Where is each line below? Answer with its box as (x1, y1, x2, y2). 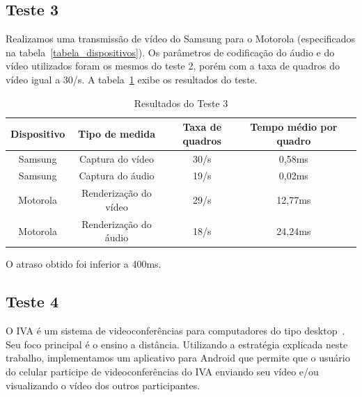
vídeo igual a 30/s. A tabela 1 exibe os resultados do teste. (6, 72, 258, 86)
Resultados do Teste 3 (134, 95, 228, 110)
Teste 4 (6, 291, 58, 312)
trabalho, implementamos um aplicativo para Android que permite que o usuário (6, 350, 350, 365)
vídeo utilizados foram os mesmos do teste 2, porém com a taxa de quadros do (6, 58, 340, 73)
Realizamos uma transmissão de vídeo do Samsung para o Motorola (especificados (6, 31, 356, 46)
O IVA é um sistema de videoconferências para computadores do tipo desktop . (6, 323, 345, 338)
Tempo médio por (250, 120, 338, 134)
